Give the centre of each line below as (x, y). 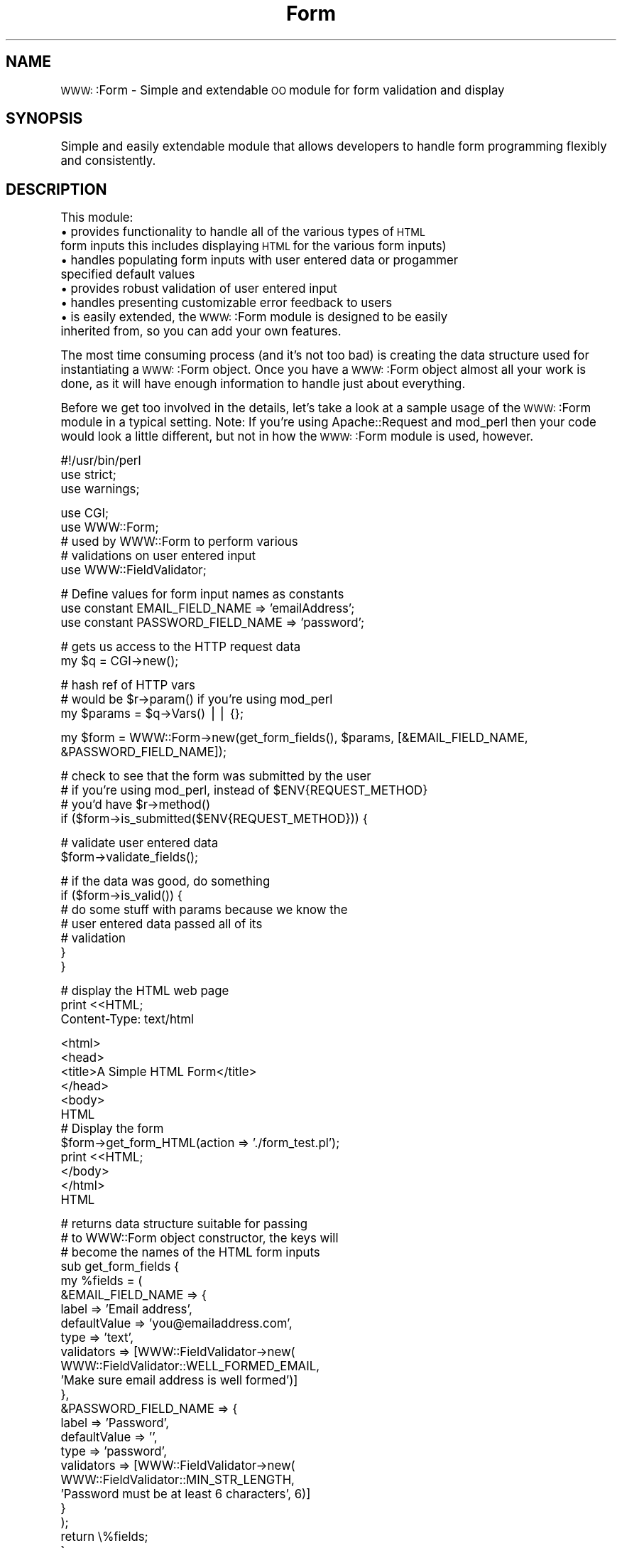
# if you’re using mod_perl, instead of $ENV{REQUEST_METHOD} (244, 791)
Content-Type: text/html (127, 1020)
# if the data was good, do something (165, 882)
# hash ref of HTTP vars (128, 686)
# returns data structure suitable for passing (184, 1224)
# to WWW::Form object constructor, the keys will (200, 1238)
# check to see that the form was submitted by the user (216, 776)
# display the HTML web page (145, 991)
